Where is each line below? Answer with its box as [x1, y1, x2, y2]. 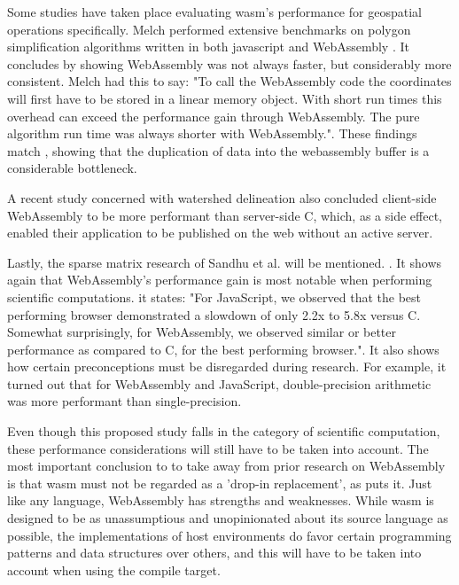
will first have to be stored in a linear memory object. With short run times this [7, 89, 442, 107]
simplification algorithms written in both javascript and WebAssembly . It [7, 37, 409, 56]
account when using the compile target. [7, 560, 221, 579]
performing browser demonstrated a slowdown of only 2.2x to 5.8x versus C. [7, 305, 421, 324]
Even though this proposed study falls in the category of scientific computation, [7, 422, 440, 441]
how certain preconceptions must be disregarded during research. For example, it [7, 357, 447, 376]
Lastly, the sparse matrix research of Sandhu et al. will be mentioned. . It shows [7, 253, 442, 271]
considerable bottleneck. [7, 159, 137, 177]
